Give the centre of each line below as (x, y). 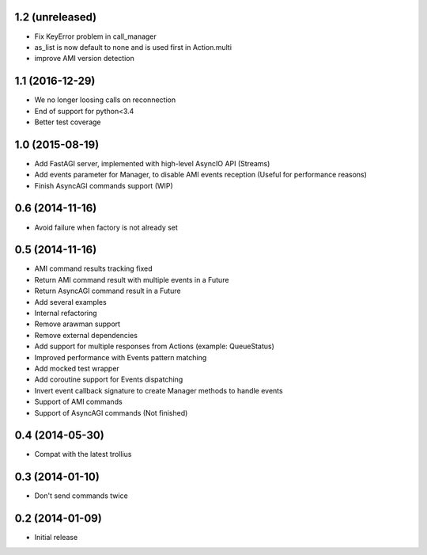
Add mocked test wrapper (77, 369)
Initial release (56, 538)
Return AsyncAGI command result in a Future (108, 291)
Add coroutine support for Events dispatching (109, 379)
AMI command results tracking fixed (94, 268)
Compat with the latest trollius (83, 454)
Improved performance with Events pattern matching (121, 357)
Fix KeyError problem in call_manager (96, 36)
